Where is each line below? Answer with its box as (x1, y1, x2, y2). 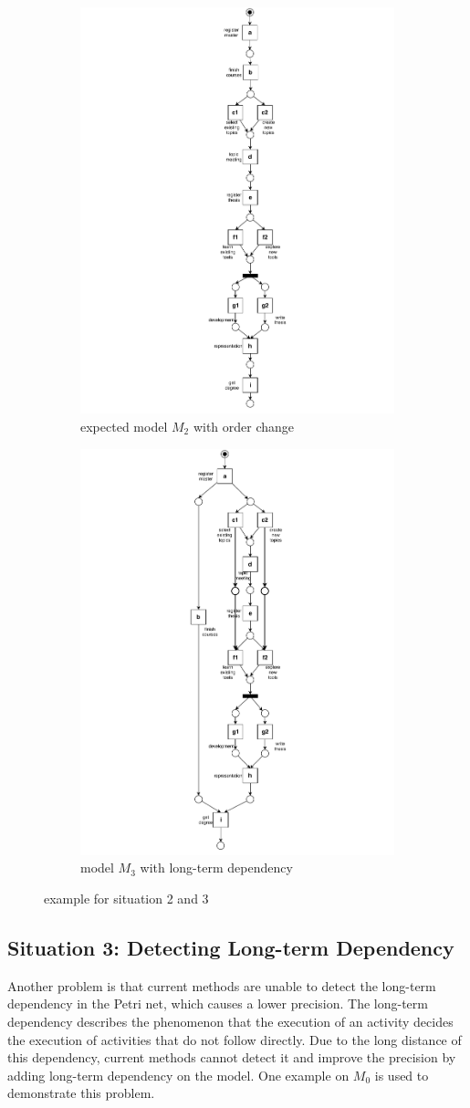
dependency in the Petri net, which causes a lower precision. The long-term (7, 994, 428, 1013)
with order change (193, 416, 295, 435)
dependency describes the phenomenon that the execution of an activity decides (7, 1012, 454, 1031)
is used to (374, 1065, 429, 1084)
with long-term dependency (140, 858, 293, 877)
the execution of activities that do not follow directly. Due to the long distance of (7, 1030, 462, 1049)
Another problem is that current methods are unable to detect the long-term (7, 976, 436, 995)
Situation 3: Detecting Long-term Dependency (7, 934, 454, 962)
